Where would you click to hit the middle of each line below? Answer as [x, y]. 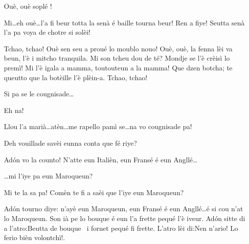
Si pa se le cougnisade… [39, 94]
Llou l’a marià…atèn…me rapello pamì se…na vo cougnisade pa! [98, 126]
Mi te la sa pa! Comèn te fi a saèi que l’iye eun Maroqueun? [94, 192]
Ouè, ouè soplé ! [28, 6]
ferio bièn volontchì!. [34, 237]
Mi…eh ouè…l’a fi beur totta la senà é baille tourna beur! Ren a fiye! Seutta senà [124, 22]
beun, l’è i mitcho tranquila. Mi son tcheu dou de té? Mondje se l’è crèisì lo [117, 58]
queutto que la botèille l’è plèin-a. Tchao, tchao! [76, 77]
